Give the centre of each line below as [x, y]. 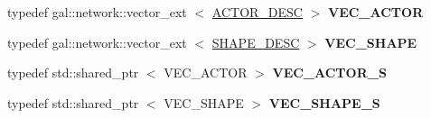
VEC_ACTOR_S [329, 73]
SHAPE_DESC [256, 42]
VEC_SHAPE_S [324, 102]
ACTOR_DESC [257, 12]
